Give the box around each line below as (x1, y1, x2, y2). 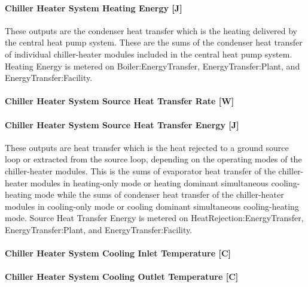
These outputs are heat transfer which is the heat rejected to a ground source (5, 141, 289, 153)
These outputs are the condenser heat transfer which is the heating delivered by (5, 24, 298, 37)
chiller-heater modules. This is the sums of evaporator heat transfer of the (5, 164, 276, 177)
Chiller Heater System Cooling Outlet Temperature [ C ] (5, 270, 239, 283)
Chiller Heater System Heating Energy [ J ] (5, 1, 182, 14)
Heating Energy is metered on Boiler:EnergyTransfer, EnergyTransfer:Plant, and (5, 59, 300, 72)
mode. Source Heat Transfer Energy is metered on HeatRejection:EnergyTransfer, (5, 212, 304, 224)
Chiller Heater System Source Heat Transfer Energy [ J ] (5, 118, 239, 131)
